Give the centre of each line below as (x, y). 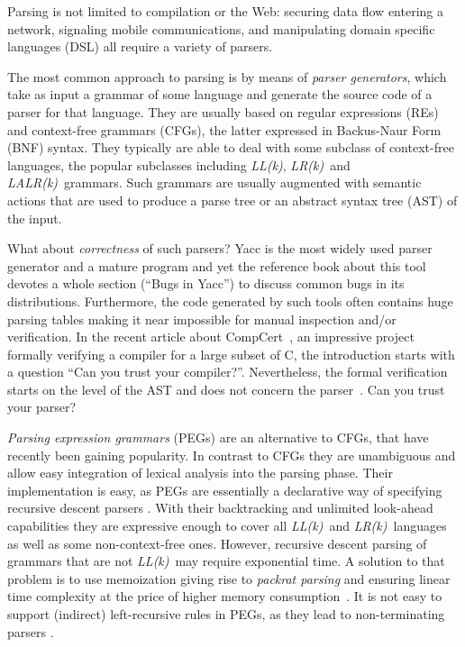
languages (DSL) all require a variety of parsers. (140, 46)
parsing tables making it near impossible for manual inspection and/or (202, 319)
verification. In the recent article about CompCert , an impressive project (211, 337)
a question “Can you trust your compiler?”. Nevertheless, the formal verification (228, 372)
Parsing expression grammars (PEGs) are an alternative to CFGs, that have (218, 437)
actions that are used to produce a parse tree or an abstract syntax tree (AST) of (232, 200)
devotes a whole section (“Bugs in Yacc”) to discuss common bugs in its (206, 283)
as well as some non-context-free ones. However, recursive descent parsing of (217, 543)
